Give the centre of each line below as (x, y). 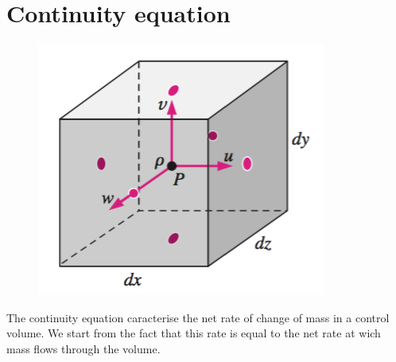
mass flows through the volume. (83, 348)
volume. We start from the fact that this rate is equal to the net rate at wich (194, 333)
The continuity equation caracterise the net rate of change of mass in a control (198, 317)
